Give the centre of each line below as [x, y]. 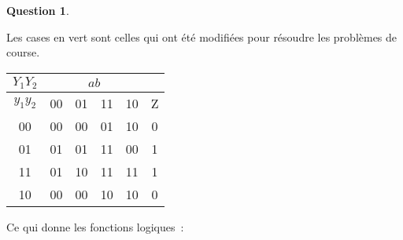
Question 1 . [38, 10]
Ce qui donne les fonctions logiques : [95, 226]
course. [23, 52]
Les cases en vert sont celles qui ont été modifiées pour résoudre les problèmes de [202, 36]
